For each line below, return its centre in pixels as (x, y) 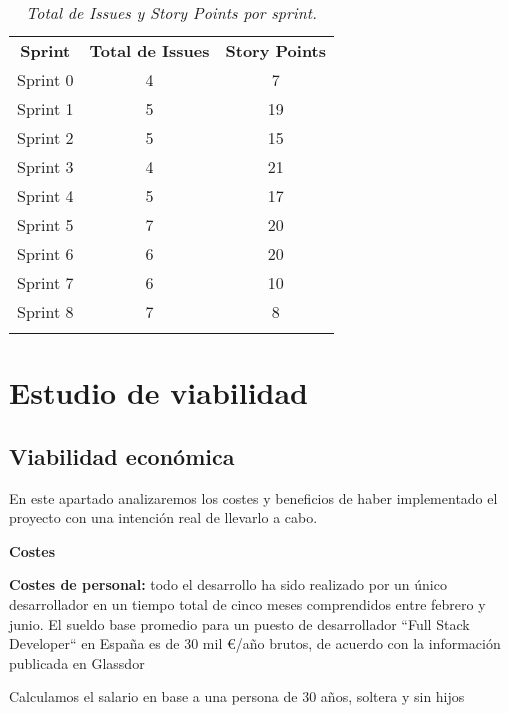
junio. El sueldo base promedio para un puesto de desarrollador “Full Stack (239, 623)
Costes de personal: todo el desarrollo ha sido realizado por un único (228, 584)
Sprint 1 (45, 108)
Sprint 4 (45, 195)
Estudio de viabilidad (159, 392)
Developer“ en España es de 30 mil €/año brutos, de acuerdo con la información (255, 643)
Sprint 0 (45, 79)
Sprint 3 (45, 166)
